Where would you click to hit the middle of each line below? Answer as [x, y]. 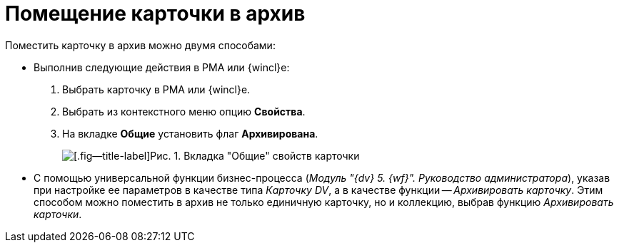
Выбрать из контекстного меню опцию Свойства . [184, 111]
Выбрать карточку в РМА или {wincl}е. [156, 89]
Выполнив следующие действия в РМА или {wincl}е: [162, 67]
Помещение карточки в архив [155, 14]
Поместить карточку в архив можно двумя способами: [140, 45]
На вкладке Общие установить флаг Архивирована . [190, 133]
